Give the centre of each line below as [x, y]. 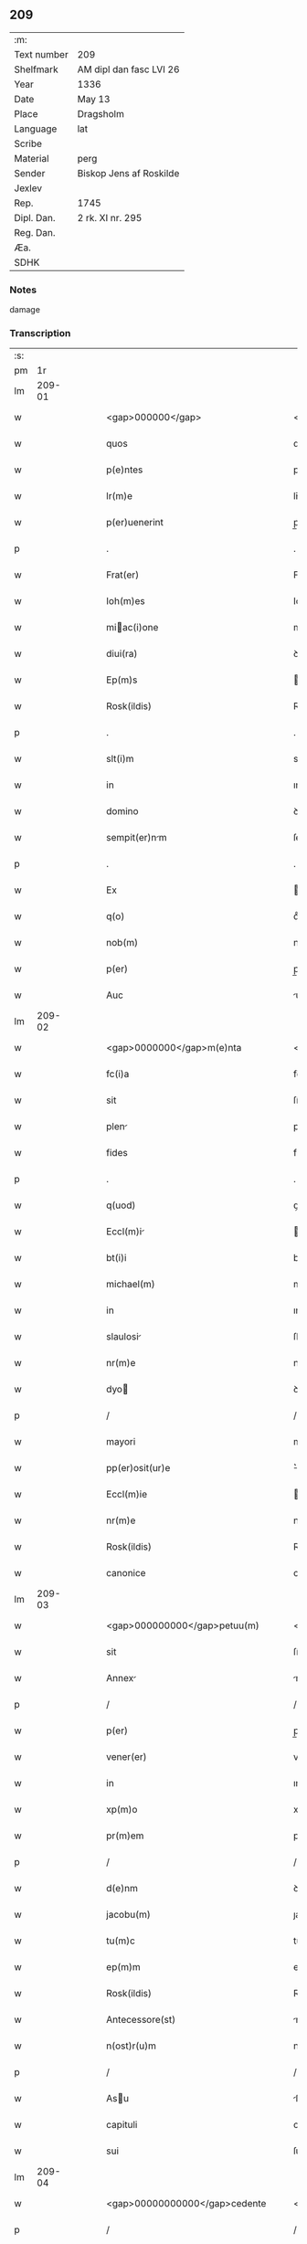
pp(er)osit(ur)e [138, 1468]
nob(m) [122, 943]
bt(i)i [116, 1258]
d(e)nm [122, 1889]
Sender [30, 173]
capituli [122, 2125]
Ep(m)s [122, 680]
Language [36, 129]
